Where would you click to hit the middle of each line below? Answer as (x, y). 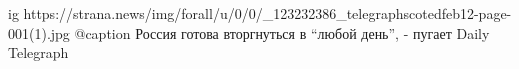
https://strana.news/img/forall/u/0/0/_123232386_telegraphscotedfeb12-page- (267, 13)
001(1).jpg (39, 32)
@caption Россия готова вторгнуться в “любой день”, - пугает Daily (282, 32)
